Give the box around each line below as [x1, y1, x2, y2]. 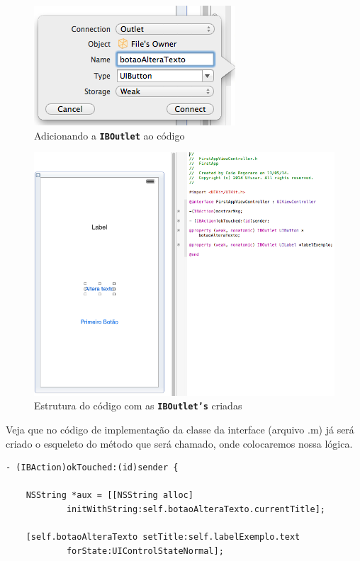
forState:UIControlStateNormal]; [66, 545, 224, 556]
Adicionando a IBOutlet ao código [34, 127, 185, 142]
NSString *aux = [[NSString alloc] [26, 490, 193, 501]
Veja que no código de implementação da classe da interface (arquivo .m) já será [6, 422, 354, 437]
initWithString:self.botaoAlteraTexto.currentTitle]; [66, 504, 326, 515]
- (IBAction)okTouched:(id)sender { [6, 463, 179, 473]
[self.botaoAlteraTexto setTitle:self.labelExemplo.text [26, 532, 300, 543]
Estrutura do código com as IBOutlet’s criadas [34, 398, 242, 413]
